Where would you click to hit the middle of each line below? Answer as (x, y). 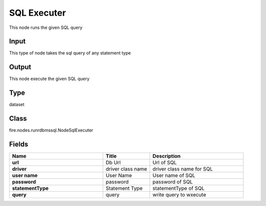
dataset (17, 104)
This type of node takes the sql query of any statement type (70, 53)
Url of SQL (165, 163)
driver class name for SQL (183, 169)
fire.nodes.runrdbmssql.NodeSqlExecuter (51, 130)
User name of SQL (174, 176)
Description (166, 156)
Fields (19, 144)
